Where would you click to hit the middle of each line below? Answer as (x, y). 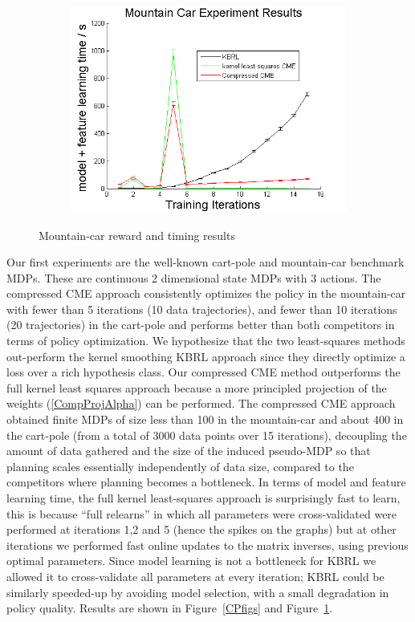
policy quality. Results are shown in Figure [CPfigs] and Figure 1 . (170, 608)
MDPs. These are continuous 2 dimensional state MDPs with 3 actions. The (194, 277)
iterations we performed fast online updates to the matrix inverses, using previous (207, 545)
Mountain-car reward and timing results (137, 235)
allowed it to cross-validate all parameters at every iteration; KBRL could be (195, 576)
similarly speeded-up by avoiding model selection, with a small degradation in (198, 592)
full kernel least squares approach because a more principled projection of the (197, 387)
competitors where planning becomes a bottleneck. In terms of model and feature (206, 482)
